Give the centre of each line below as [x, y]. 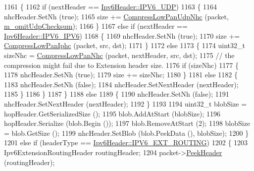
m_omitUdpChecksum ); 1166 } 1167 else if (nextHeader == [96, 26]
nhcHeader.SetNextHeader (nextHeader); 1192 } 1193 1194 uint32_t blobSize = [126, 103]
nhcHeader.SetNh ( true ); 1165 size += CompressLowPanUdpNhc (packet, [116, 16]
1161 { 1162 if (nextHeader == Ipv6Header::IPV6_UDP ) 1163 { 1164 [111, 6]
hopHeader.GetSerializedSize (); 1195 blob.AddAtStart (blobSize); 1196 [112, 113]
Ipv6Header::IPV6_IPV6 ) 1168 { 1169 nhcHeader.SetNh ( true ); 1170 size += [122, 35]
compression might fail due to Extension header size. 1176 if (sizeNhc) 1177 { [121, 65]
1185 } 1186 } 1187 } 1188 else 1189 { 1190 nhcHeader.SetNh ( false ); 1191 [117, 94]
